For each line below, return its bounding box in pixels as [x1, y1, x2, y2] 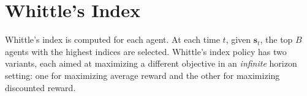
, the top [260, 33, 293, 46]
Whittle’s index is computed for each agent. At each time [5, 33, 220, 46]
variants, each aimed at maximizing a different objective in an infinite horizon [5, 57, 297, 70]
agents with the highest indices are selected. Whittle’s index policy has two [5, 45, 287, 57]
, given [226, 33, 251, 46]
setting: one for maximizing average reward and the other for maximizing [5, 68, 280, 81]
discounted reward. [5, 81, 76, 94]
